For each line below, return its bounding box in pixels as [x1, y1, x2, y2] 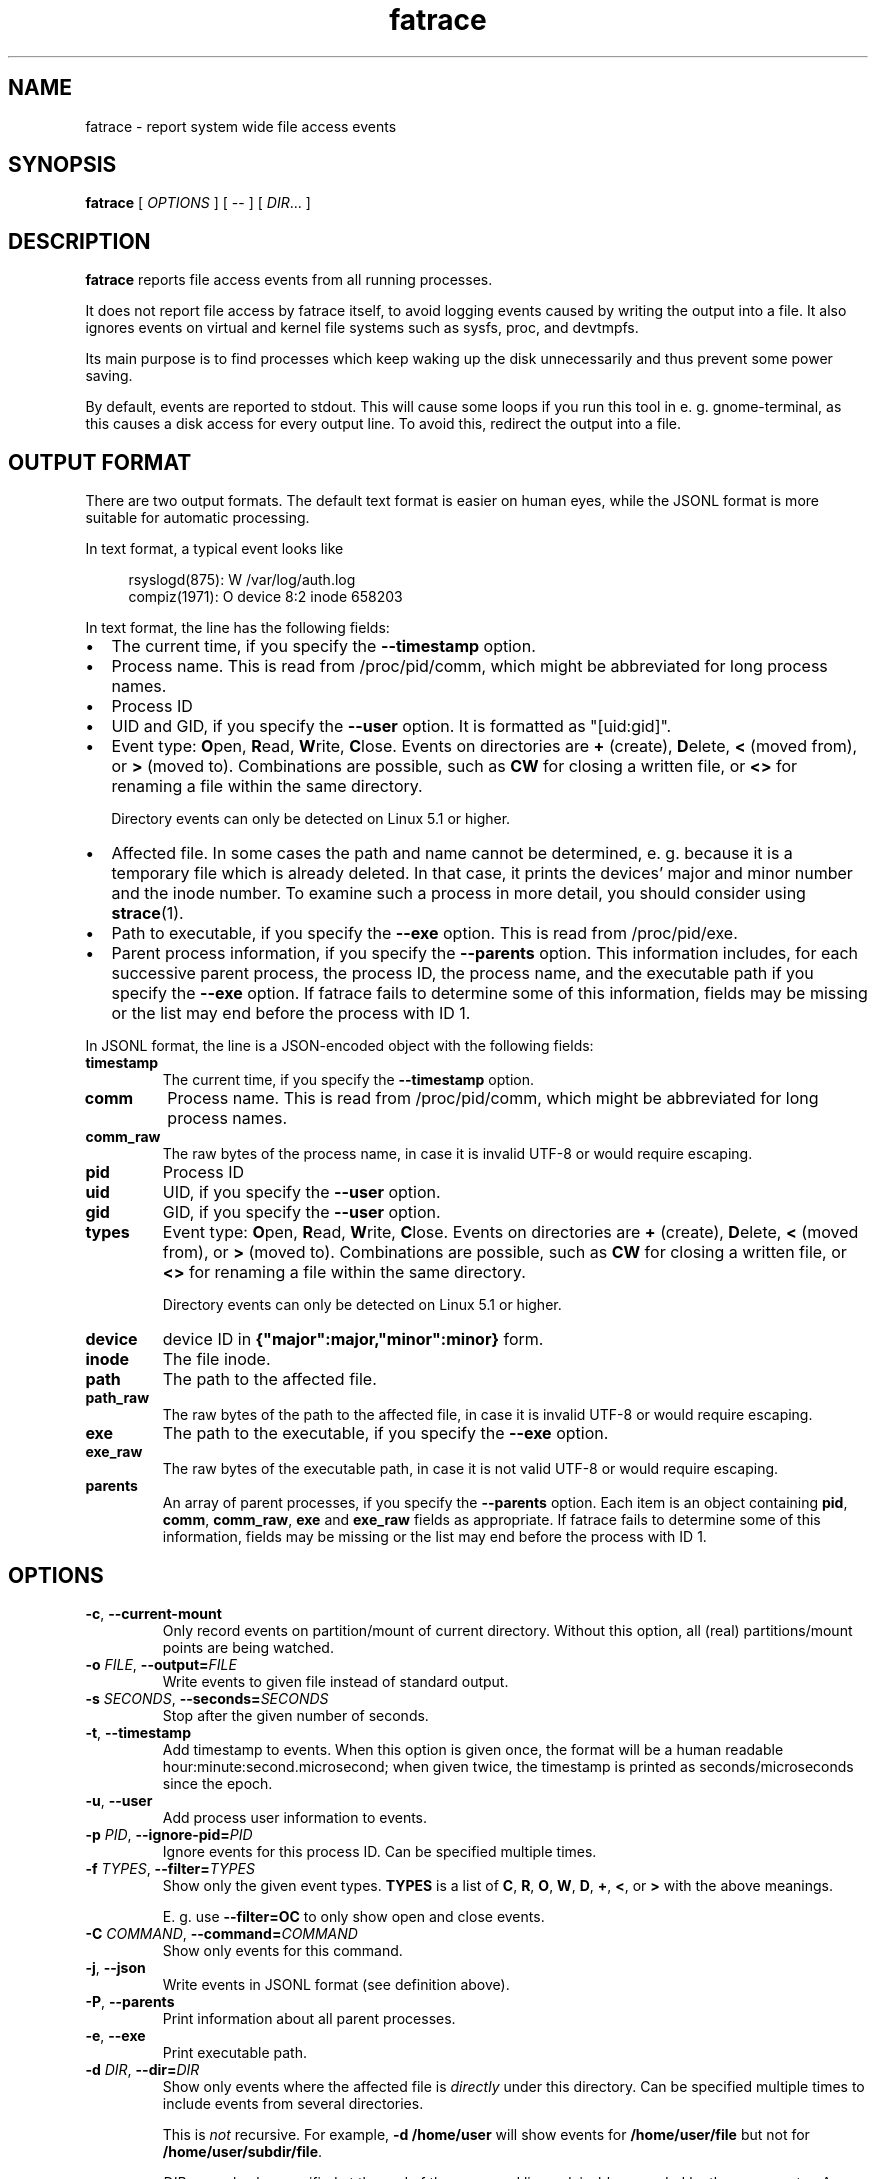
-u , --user [85, 1791, 153, 1809]
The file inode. [162, 1349, 271, 1370]
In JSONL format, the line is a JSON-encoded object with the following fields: [85, 1037, 594, 1055]
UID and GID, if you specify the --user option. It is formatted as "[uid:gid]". [111, 716, 672, 737]
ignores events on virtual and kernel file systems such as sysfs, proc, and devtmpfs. [85, 319, 639, 337]
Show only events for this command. [162, 1941, 403, 1959]
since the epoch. [162, 1774, 273, 1792]
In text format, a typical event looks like [85, 540, 344, 558]
